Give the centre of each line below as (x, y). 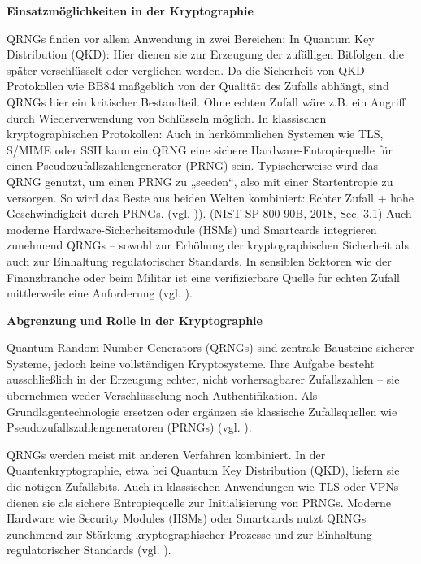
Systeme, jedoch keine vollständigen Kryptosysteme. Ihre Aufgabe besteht (191, 363)
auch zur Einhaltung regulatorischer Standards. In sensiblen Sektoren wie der (199, 260)
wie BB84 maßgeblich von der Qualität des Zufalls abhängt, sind (228, 86)
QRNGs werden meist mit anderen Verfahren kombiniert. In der (166, 454)
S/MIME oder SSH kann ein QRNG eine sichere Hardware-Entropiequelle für (200, 149)
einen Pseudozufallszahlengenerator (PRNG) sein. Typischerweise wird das (193, 165)
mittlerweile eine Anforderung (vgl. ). (100, 293)
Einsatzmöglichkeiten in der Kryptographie (130, 11)
